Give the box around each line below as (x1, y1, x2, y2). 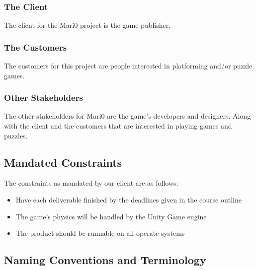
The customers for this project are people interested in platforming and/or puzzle (4, 61, 253, 71)
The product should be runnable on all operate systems (15, 228, 185, 238)
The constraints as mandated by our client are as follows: (4, 178, 178, 188)
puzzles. (4, 130, 28, 140)
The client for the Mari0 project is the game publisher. (4, 20, 171, 30)
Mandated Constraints (4, 154, 122, 170)
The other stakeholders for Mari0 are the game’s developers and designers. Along (4, 111, 251, 121)
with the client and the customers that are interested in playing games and (4, 121, 232, 131)
